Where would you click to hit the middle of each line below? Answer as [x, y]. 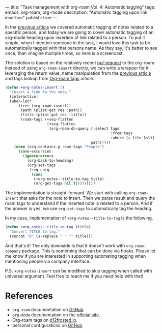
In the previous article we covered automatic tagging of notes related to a [79, 27]
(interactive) [24, 96]
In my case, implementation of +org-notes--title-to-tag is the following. [79, 218]
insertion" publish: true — [31, 17]
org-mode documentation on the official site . [56, 315]
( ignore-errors [38, 156]
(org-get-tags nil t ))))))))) [65, 183]
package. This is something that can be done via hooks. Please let [89, 251]
